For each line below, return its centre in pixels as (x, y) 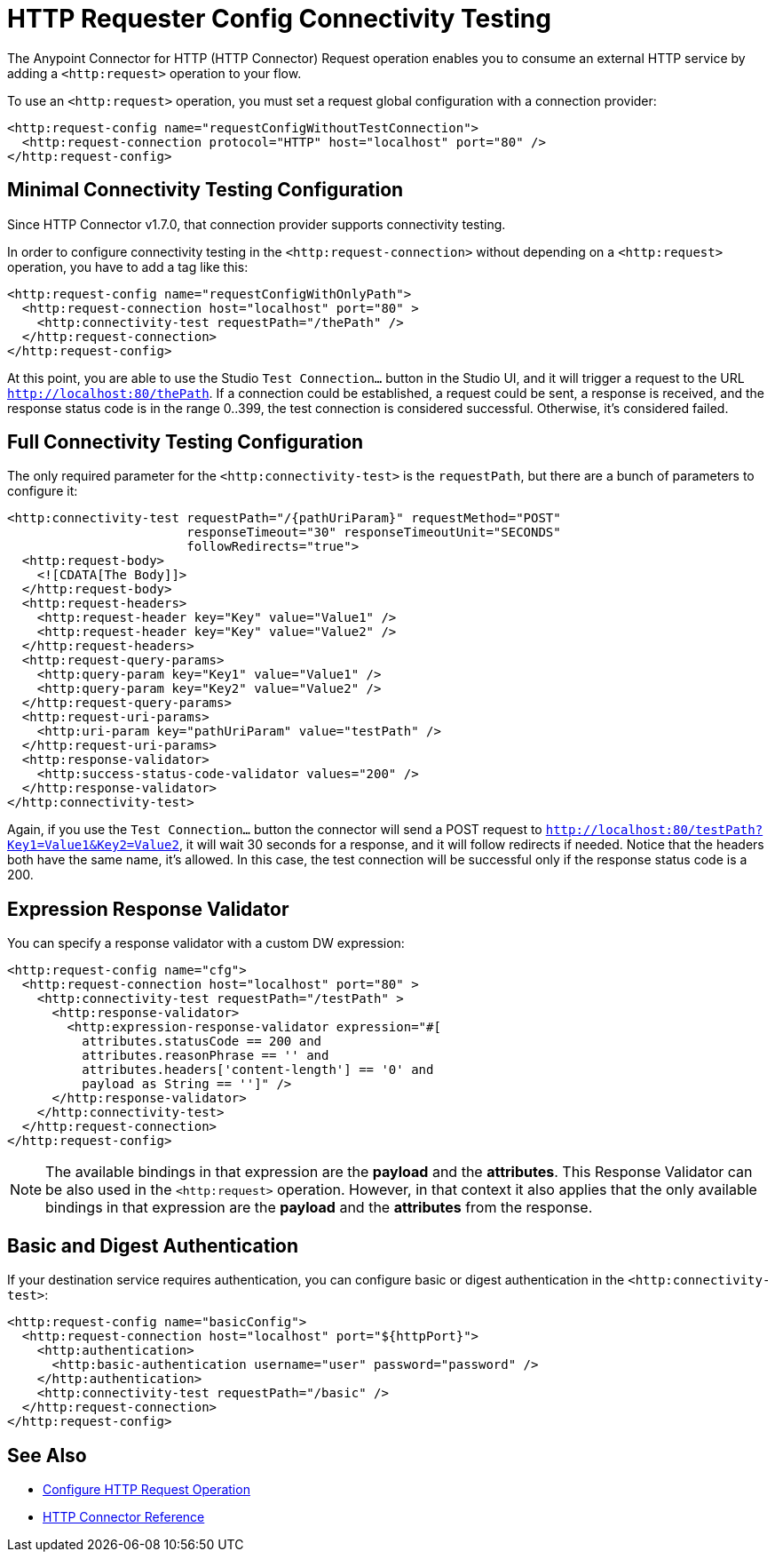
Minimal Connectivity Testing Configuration (206, 190)
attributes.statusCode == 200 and (202, 1042)
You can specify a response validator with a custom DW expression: (206, 943)
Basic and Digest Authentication (153, 1245)
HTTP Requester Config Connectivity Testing (279, 19)
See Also (47, 1455)
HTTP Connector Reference (124, 1516)
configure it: (43, 491)
